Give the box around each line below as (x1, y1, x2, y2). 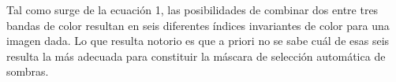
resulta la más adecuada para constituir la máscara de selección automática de (6, 47, 386, 64)
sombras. (6, 63, 49, 80)
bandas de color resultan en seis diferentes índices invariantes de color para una (6, 17, 390, 33)
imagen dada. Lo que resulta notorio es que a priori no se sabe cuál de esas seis (6, 32, 390, 49)
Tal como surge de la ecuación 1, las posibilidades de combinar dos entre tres (6, 2, 379, 17)
